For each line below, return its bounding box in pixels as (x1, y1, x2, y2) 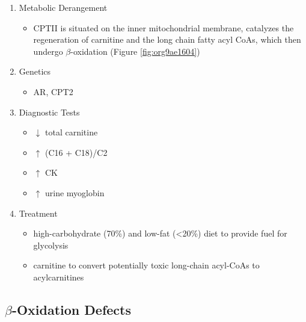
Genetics (19, 65, 51, 78)
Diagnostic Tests (19, 105, 80, 118)
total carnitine (44, 126, 98, 138)
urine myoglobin (44, 186, 105, 199)
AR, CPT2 (33, 85, 73, 98)
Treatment (19, 206, 58, 219)
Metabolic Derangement (19, 1, 108, 13)
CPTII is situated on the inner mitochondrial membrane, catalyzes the (33, 21, 294, 34)
